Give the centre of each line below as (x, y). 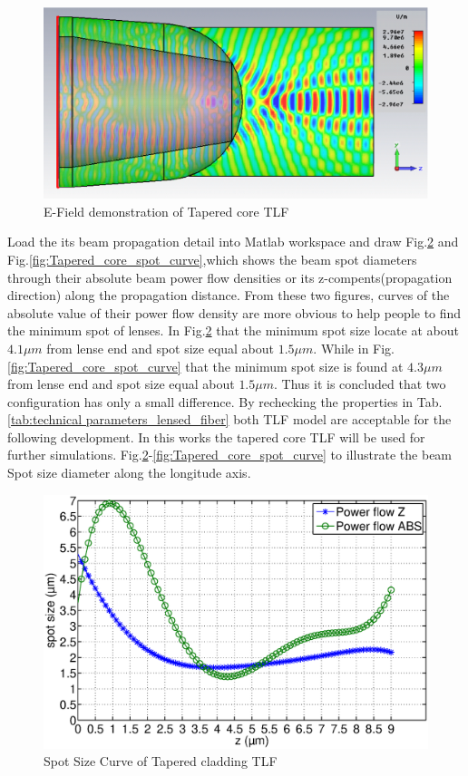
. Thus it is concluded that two (360, 384)
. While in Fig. (354, 348)
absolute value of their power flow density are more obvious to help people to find (234, 312)
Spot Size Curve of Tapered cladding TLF (161, 761)
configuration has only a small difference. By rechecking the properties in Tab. (225, 401)
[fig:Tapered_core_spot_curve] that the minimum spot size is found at (205, 366)
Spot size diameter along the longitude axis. (129, 473)
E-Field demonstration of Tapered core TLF (166, 211)
